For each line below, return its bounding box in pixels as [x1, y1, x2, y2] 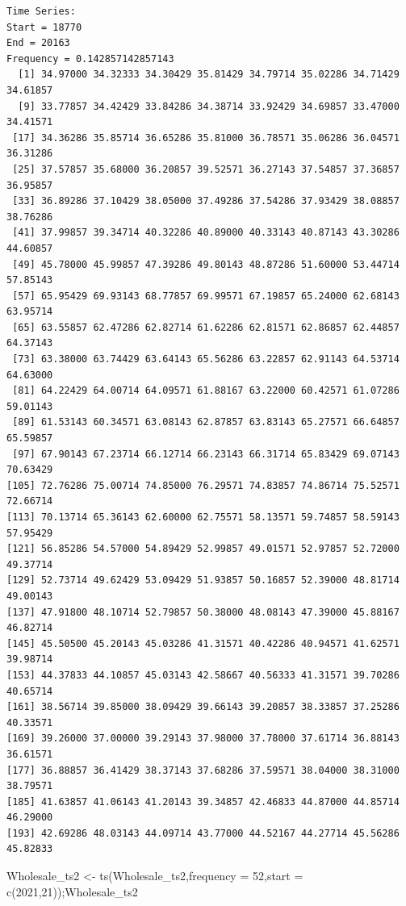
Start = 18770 [6, 21, 82, 33]
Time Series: [6, 6, 76, 17]
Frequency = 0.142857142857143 [6, 52, 174, 65]
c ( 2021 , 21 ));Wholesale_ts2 [6, 883, 138, 900]
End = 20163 [6, 37, 70, 49]
